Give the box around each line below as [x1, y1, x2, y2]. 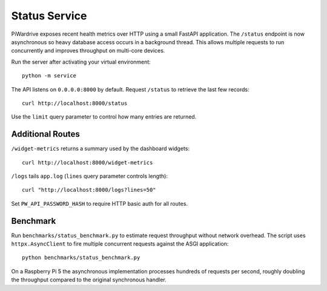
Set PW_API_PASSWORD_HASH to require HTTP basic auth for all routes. [11, 200, 188, 207]
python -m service [22, 73, 77, 79]
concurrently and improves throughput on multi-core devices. [11, 47, 165, 54]
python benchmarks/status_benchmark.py [22, 254, 140, 261]
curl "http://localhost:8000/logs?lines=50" [22, 186, 157, 194]
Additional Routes [11, 129, 80, 139]
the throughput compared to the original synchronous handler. [11, 276, 167, 284]
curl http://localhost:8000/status [22, 100, 128, 106]
